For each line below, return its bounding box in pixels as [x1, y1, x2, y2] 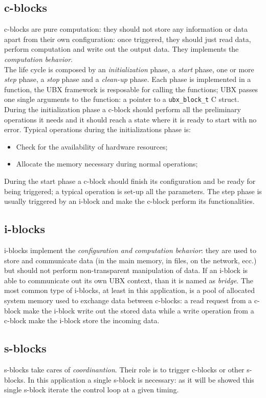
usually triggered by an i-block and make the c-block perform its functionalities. [4, 196, 255, 206]
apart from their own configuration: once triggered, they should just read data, [4, 33, 251, 44]
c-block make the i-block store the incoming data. [4, 315, 160, 326]
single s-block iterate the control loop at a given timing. [4, 384, 179, 395]
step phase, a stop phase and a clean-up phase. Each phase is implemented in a [4, 74, 251, 85]
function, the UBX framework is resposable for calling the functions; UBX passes [4, 83, 258, 94]
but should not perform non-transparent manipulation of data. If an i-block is [4, 265, 248, 276]
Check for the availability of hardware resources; [16, 141, 168, 152]
